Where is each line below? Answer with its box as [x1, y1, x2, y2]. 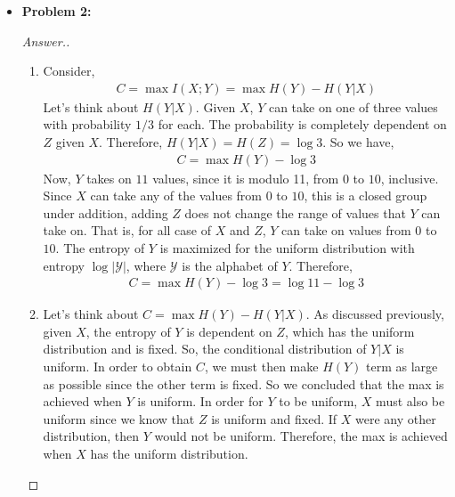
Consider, [43, 61, 95, 80]
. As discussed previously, [305, 305, 444, 323]
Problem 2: [21, 2, 92, 20]
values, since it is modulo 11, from [152, 168, 339, 187]
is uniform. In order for [137, 392, 264, 411]
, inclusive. [380, 168, 439, 187]
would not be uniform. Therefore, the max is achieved [154, 427, 448, 445]
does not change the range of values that [184, 203, 406, 222]
